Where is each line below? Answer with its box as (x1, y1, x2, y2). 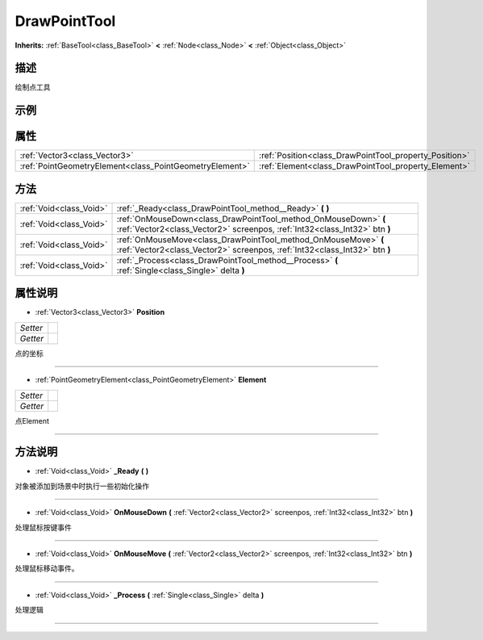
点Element (15, 416, 50, 425)
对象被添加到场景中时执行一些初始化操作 (15, 481, 149, 491)
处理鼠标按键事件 (15, 522, 72, 532)
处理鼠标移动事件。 (15, 563, 79, 573)
